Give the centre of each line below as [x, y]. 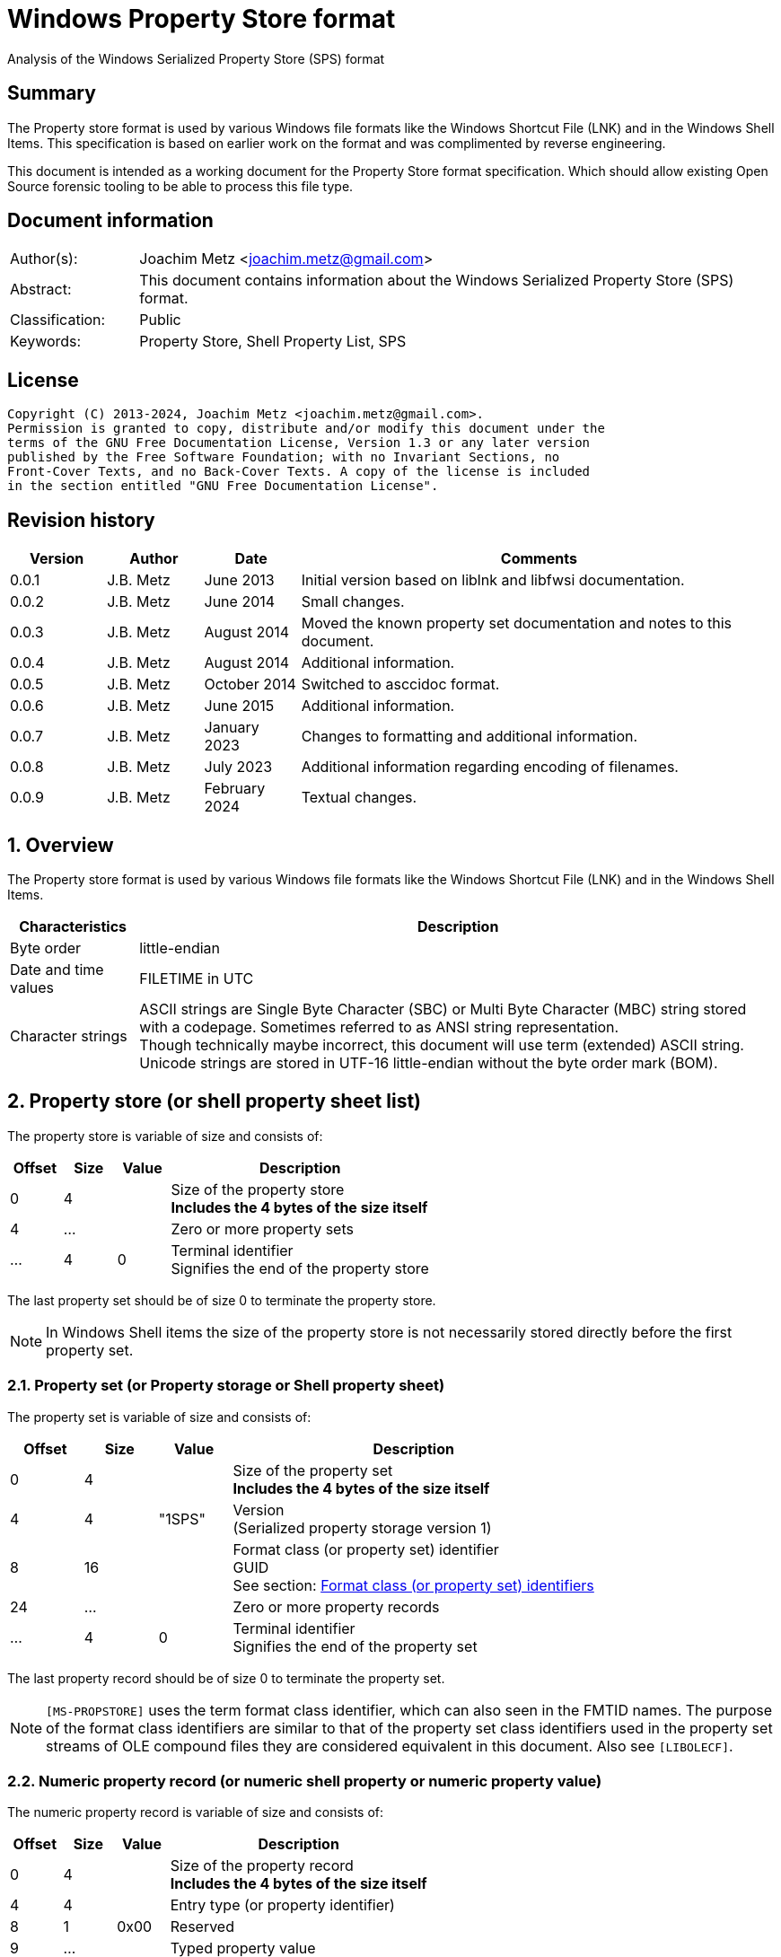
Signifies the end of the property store [300, 1268]
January [232, 728]
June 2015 [239, 706]
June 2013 [239, 580]
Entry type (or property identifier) [282, 1905]
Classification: [58, 320]
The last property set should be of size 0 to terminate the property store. [222, 1300]
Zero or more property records [336, 1606]
